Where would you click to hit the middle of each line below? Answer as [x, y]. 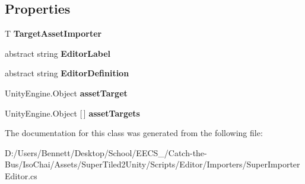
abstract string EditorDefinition [67, 73]
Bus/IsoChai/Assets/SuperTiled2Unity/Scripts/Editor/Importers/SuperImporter [152, 164]
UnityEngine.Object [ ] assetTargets [72, 113]
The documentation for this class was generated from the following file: [134, 133]
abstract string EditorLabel [58, 53]
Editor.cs [21, 175]
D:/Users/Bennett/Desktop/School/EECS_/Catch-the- [106, 152]
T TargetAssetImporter [53, 33]
